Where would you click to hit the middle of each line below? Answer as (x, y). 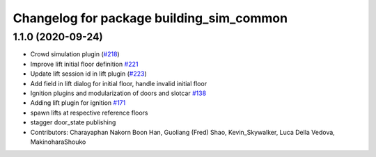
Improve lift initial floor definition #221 (84, 64)
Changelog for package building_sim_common (150, 18)
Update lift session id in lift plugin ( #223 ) (89, 74)
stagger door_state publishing (73, 122)
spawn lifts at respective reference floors (89, 113)
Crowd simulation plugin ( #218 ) (75, 54)
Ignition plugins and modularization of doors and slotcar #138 (118, 93)
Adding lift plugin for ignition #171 (78, 103)
